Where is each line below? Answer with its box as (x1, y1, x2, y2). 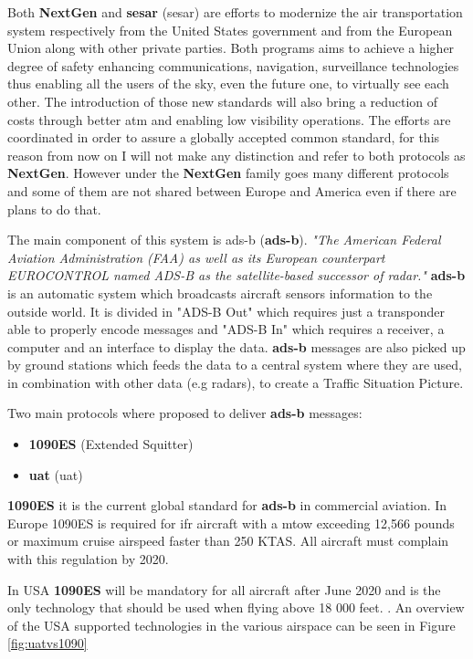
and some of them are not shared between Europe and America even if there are (7, 181, 457, 200)
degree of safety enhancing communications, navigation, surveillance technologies (7, 56, 459, 75)
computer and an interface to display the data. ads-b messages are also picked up (7, 337, 466, 356)
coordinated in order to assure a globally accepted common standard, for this (7, 128, 440, 147)
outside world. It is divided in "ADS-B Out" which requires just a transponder (7, 301, 445, 320)
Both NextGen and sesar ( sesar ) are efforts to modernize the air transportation (7, 3, 463, 21)
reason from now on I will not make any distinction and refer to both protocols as (7, 145, 466, 164)
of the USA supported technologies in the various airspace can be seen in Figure (7, 615, 456, 634)
